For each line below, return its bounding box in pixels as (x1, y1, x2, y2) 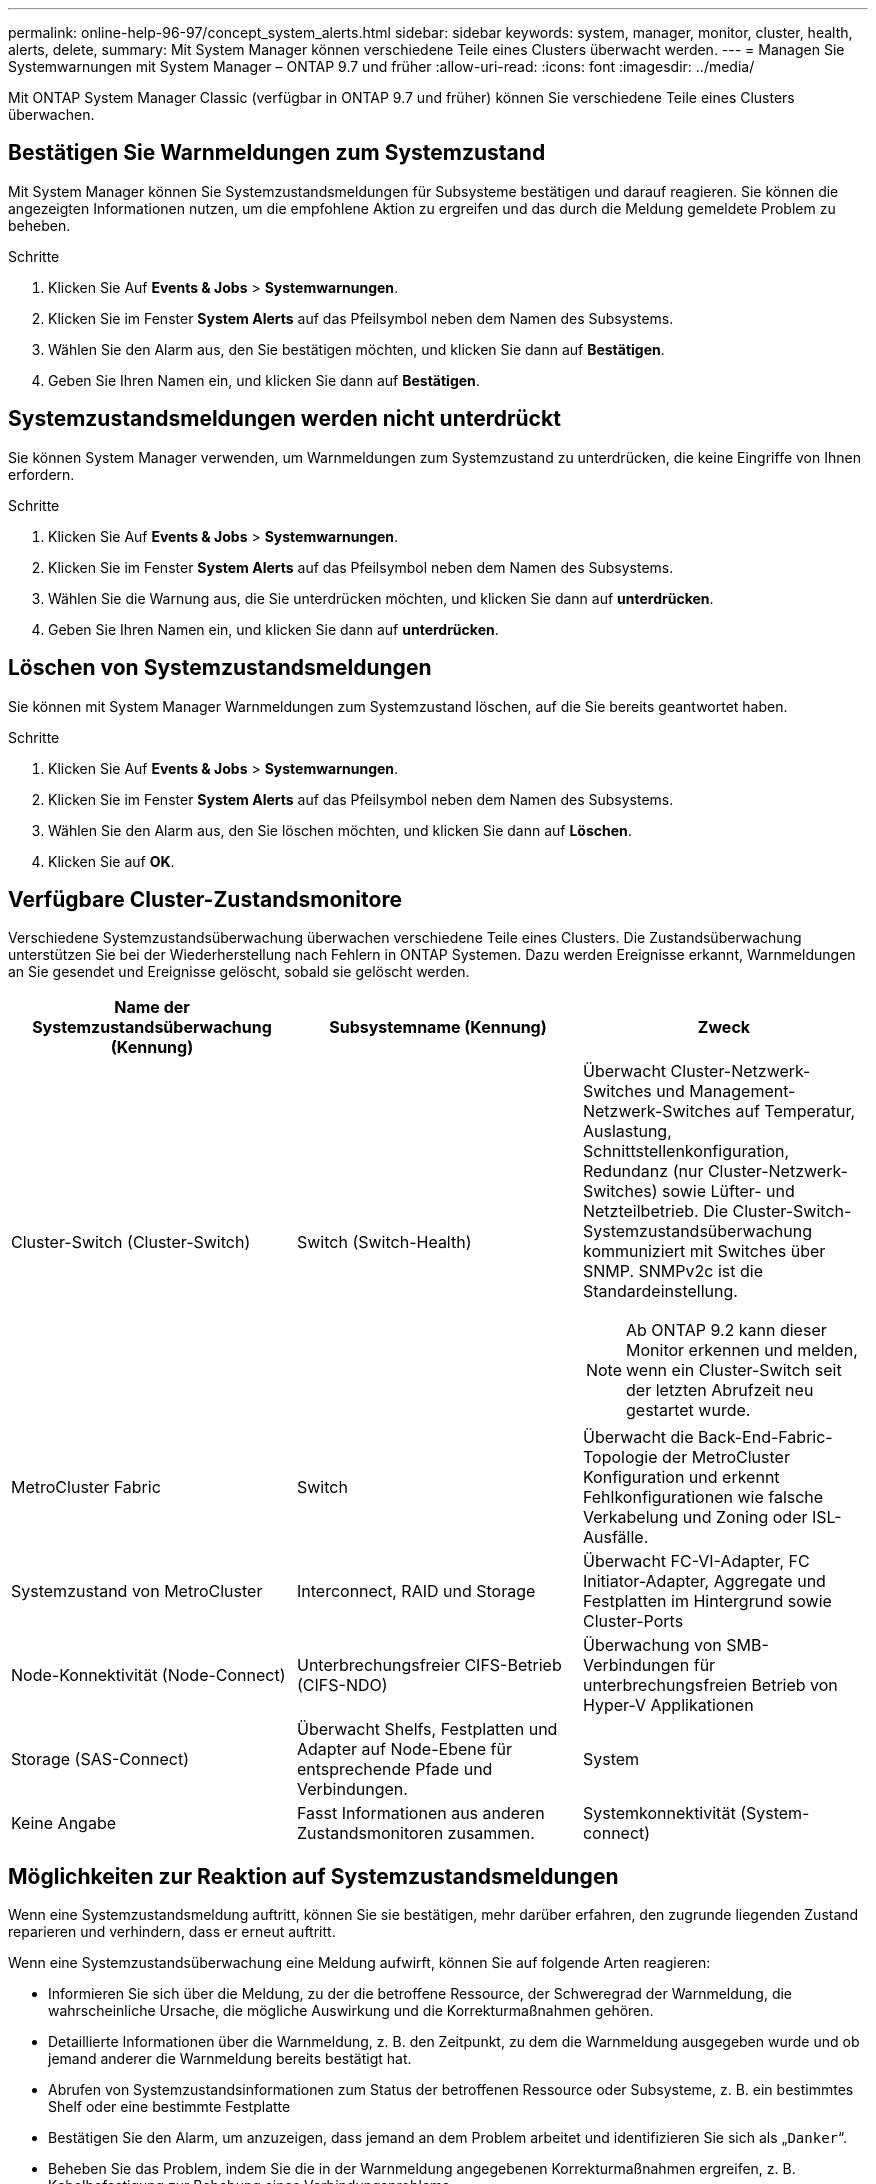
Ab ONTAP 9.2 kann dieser (626, 1320, 827, 1341)
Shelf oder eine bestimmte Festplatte (48, 2098, 291, 2116)
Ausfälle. (582, 1527, 649, 1548)
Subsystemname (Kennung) (329, 1017, 547, 1038)
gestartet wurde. (626, 1400, 751, 1421)
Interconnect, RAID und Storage (296, 1581, 536, 1602)
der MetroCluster (662, 1447, 790, 1468)
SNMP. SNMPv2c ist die (582, 1261, 763, 1282)
